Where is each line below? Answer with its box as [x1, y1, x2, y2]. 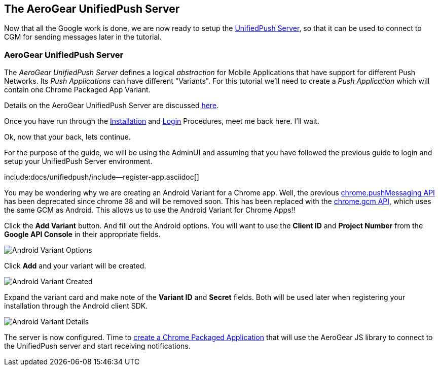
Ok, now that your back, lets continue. [4, 132, 131, 142]
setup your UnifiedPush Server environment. [4, 157, 153, 166]
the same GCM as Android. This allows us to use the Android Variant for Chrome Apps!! [4, 206, 296, 215]
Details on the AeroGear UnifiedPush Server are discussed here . [4, 101, 219, 110]
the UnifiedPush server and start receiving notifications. [4, 342, 191, 351]
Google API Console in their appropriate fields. [4, 230, 161, 239]
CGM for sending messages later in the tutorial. [4, 32, 162, 42]
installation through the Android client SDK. [4, 301, 148, 311]
